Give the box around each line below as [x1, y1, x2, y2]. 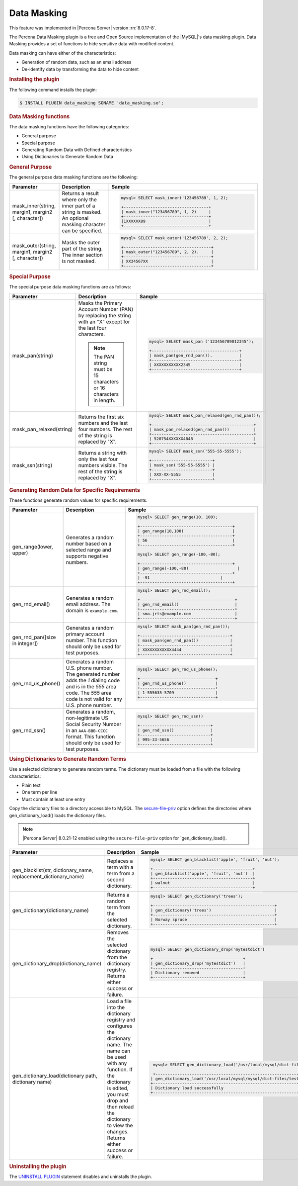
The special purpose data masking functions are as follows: [9, 284, 132, 290]
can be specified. [62, 227, 103, 234]
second [107, 876, 125, 883]
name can [107, 1047, 131, 1054]
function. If [107, 1066, 133, 1073]
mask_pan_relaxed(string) [12, 426, 73, 433]
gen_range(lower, [12, 543, 53, 550]
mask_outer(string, [12, 242, 57, 249]
